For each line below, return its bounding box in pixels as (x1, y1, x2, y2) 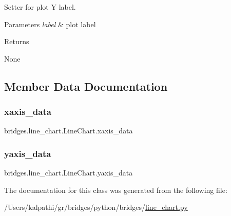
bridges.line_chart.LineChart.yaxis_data (4, 167, 133, 178)
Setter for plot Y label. (4, 2, 76, 12)
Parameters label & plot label (4, 18, 96, 29)
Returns (4, 36, 29, 47)
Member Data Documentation (4, 78, 168, 94)
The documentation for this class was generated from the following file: (4, 184, 227, 195)
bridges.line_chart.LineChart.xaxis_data (4, 125, 133, 136)
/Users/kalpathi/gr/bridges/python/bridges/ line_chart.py (4, 202, 188, 212)
